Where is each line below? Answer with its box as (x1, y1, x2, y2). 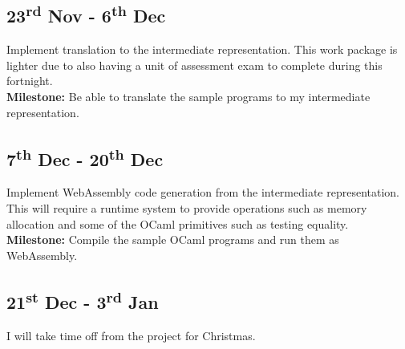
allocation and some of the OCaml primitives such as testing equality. (6, 215, 349, 232)
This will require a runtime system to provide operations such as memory (6, 199, 367, 216)
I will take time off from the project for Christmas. (6, 327, 256, 343)
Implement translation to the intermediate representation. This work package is (6, 41, 398, 58)
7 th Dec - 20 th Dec (6, 143, 164, 171)
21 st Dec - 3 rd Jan (6, 286, 159, 314)
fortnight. (6, 72, 53, 89)
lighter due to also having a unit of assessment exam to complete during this (6, 56, 383, 73)
